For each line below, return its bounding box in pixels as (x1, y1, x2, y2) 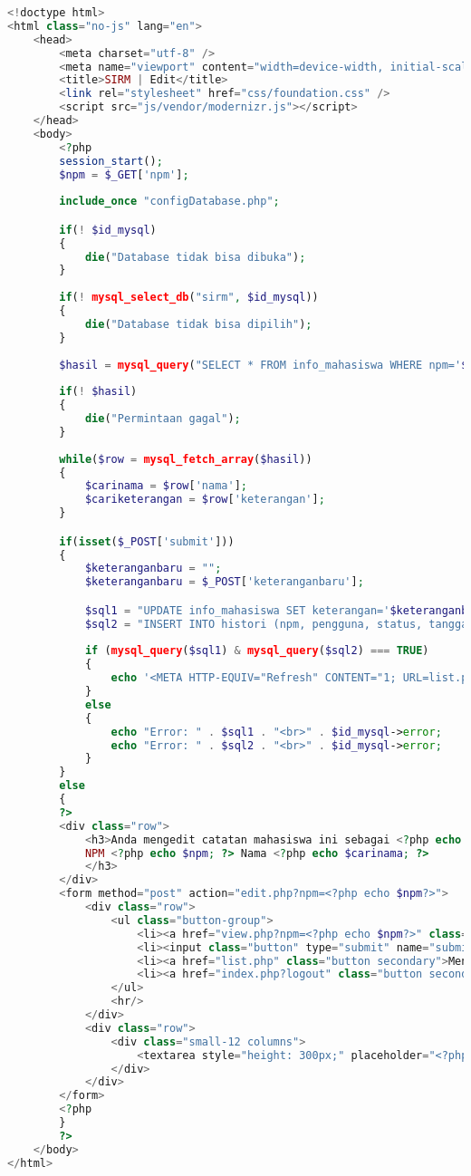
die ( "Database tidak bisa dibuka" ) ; (84, 250, 306, 264)
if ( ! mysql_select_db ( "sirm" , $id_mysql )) (59, 291, 319, 304)
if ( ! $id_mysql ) (59, 223, 157, 236)
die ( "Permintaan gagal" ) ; (84, 412, 241, 426)
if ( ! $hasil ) (59, 385, 138, 399)
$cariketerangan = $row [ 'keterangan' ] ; (84, 493, 325, 506)
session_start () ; (59, 154, 163, 168)
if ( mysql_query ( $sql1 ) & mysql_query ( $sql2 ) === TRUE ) (84, 644, 429, 658)
